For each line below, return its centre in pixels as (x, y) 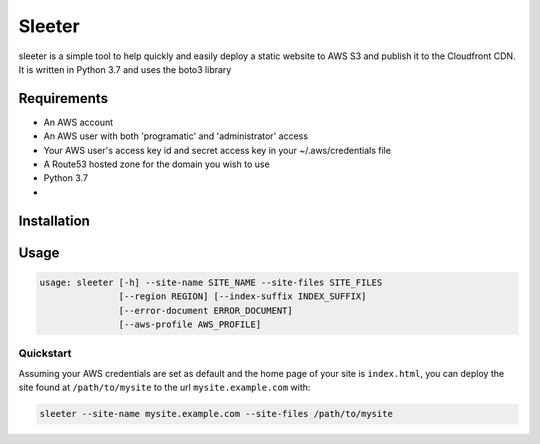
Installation (54, 220)
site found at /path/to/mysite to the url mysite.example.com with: (164, 387)
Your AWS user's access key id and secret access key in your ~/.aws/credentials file (217, 150)
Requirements (63, 98)
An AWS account (78, 122)
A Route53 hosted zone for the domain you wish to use (156, 164)
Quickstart (45, 353)
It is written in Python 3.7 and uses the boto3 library (125, 69)
